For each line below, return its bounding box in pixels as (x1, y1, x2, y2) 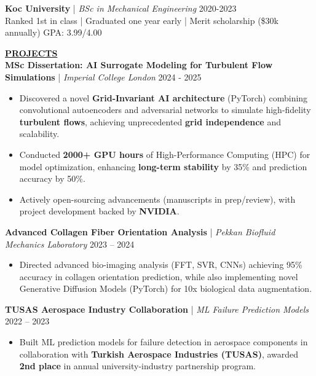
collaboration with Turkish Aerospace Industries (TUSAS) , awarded (19, 347, 299, 360)
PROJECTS (5, 46, 58, 59)
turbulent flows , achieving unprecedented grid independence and (19, 115, 281, 128)
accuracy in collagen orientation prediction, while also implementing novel (19, 270, 298, 283)
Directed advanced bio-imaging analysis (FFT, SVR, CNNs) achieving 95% (19, 258, 302, 271)
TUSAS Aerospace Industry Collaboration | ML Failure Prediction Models (5, 302, 309, 315)
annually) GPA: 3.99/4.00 (5, 26, 102, 39)
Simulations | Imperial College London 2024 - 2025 (5, 70, 202, 83)
